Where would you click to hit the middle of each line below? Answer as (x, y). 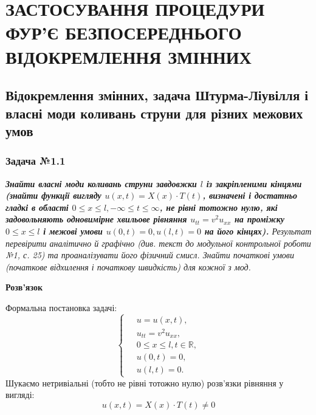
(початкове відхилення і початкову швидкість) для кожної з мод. (128, 266)
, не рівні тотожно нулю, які (218, 207)
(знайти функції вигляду (53, 195)
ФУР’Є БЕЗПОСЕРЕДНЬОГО (124, 33)
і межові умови (73, 231)
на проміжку (260, 219)
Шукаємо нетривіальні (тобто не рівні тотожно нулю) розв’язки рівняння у (145, 382)
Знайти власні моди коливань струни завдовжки (101, 183)
